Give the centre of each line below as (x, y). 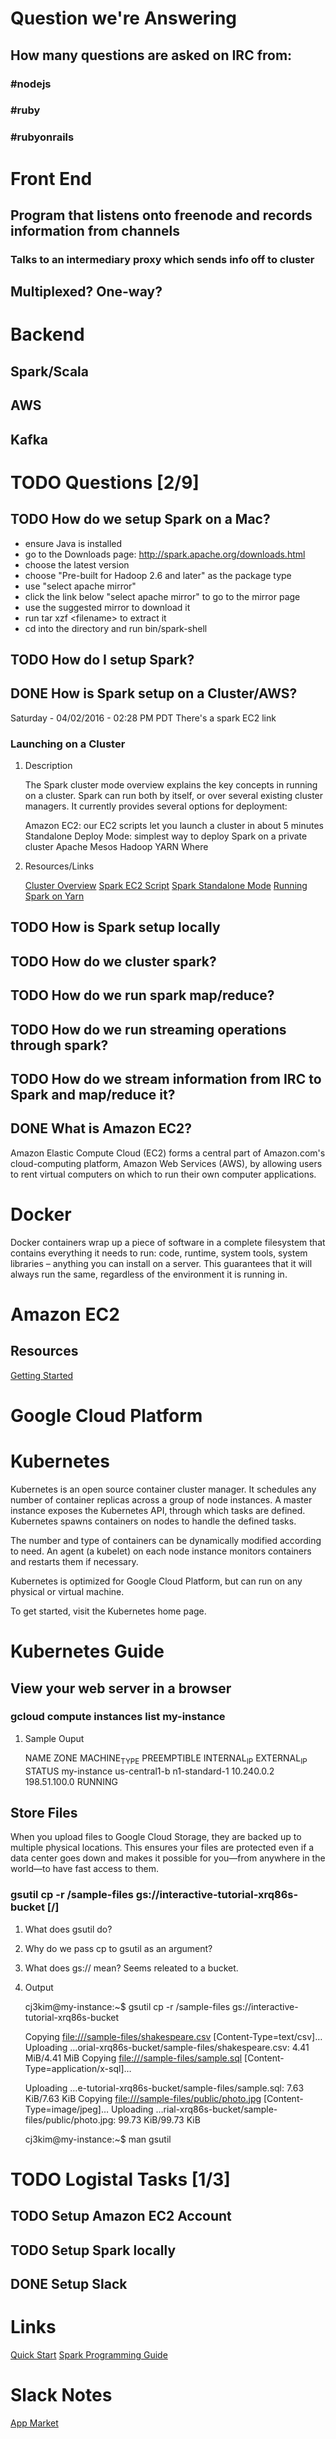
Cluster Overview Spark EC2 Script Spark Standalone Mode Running (166, 886)
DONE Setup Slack (69, 2284)
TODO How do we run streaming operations (148, 1029)
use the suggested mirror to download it (107, 607)
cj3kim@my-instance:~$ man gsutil (98, 2139)
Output (39, 1987)
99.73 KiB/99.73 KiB (159, 2119)
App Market (34, 2423)
